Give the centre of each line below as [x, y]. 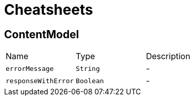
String [88, 68]
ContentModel [42, 34]
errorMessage [30, 68]
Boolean [90, 81]
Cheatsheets [49, 10]
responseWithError [40, 81]
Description [168, 56]
